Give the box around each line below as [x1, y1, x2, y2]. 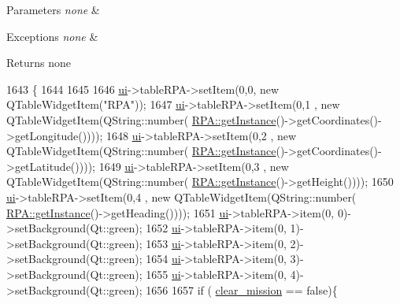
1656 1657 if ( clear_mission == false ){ [146, 281, 338, 298]
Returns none [6, 54, 71, 71]
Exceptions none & [6, 28, 98, 44]
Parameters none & [6, 2, 100, 17]
